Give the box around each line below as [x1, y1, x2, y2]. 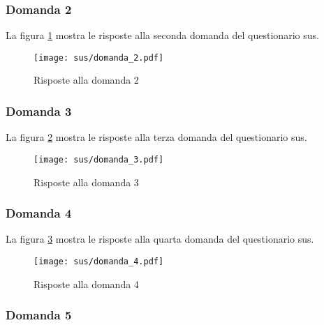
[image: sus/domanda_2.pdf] [34, 52, 164, 63]
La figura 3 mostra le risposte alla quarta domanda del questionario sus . [6, 232, 314, 246]
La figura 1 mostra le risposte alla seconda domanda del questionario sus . [6, 28, 319, 43]
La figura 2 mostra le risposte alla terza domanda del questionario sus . [6, 130, 307, 144]
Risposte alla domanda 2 [34, 73, 139, 87]
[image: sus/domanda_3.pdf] [34, 154, 164, 165]
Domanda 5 [6, 306, 72, 324]
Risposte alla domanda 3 [34, 174, 139, 189]
